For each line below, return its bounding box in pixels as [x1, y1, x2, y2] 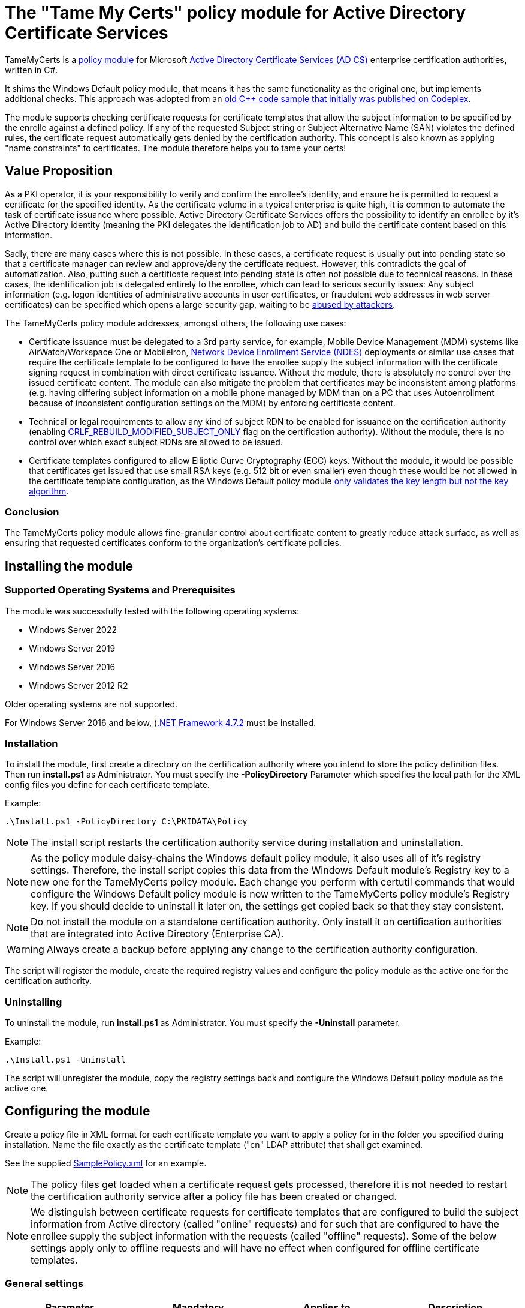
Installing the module [5, 558, 133, 574]
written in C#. [5, 64, 58, 75]
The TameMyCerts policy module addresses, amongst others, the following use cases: [5, 317, 346, 328]
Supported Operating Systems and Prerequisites [5, 584, 236, 596]
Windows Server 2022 [29, 624, 117, 635]
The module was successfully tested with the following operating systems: [5, 605, 300, 616]
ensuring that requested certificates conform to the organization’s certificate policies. [5, 538, 342, 548]
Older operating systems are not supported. [5, 698, 177, 709]
